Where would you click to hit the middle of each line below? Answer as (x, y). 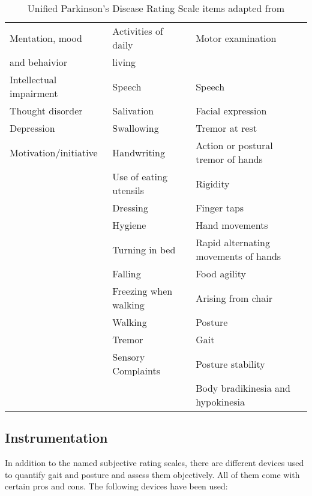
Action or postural (234, 145)
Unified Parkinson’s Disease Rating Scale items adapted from (156, 8)
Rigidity (213, 183)
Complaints (136, 371)
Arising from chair (234, 298)
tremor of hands (229, 159)
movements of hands (238, 256)
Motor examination (236, 38)
